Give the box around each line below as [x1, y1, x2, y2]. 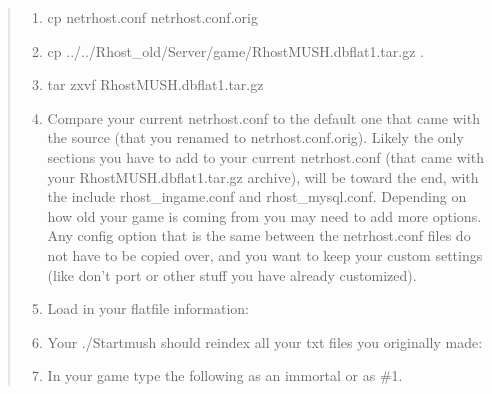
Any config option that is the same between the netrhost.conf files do [47, 225, 471, 246]
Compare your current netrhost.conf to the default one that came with [47, 107, 480, 128]
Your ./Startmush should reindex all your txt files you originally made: [47, 331, 483, 352]
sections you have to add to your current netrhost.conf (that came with [47, 146, 484, 167]
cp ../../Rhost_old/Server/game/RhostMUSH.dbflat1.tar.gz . [47, 40, 424, 61]
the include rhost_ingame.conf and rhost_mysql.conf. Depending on [47, 186, 467, 207]
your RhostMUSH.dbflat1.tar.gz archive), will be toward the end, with [47, 166, 479, 187]
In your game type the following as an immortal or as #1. [47, 365, 403, 386]
